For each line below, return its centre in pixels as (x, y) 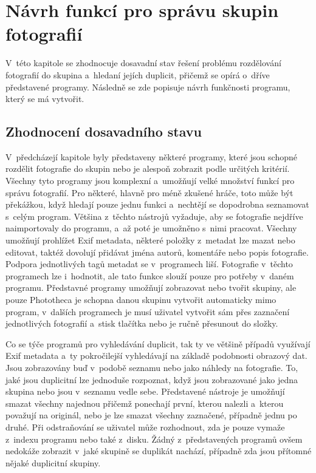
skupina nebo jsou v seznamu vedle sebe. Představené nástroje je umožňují (145, 391)
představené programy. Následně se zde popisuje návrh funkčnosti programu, (148, 87)
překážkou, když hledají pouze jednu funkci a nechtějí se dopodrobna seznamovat (157, 204)
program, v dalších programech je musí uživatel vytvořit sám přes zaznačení (148, 311)
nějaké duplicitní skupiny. (53, 462)
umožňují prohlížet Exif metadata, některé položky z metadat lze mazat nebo (150, 240)
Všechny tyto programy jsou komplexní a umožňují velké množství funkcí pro (150, 181)
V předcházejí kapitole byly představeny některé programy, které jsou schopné (151, 156)
